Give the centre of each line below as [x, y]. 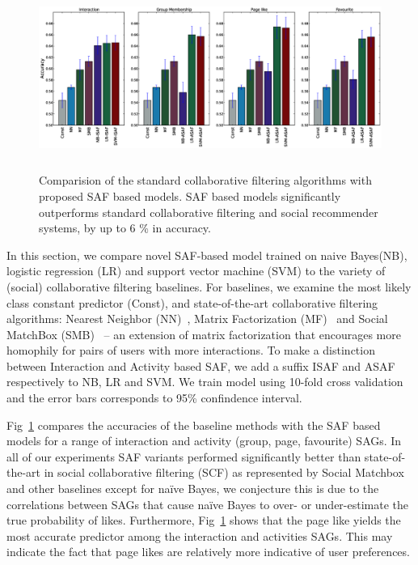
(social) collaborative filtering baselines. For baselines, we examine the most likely [209, 286]
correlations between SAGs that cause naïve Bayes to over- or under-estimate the [208, 504]
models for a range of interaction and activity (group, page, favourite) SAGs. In [204, 441]
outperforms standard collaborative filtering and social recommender [209, 212]
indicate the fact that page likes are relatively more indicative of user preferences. [208, 552]
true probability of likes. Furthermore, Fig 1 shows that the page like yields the [204, 520]
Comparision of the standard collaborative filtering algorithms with [205, 180]
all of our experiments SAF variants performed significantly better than [184, 456]
